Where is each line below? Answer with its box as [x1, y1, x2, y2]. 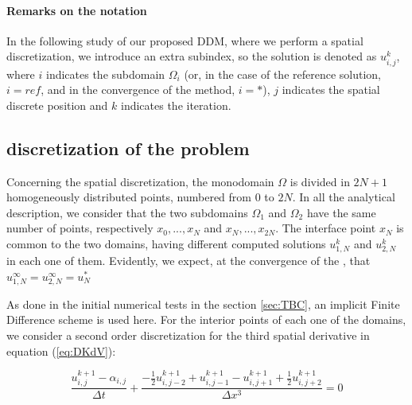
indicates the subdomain [45, 65, 165, 82]
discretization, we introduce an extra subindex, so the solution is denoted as [6, 48, 377, 64]
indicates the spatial [282, 81, 380, 98]
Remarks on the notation [6, 2, 147, 18]
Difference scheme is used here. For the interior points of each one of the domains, [6, 311, 406, 328]
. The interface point [275, 220, 376, 236]
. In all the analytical [292, 189, 395, 205]
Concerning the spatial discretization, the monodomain [6, 173, 274, 189]
